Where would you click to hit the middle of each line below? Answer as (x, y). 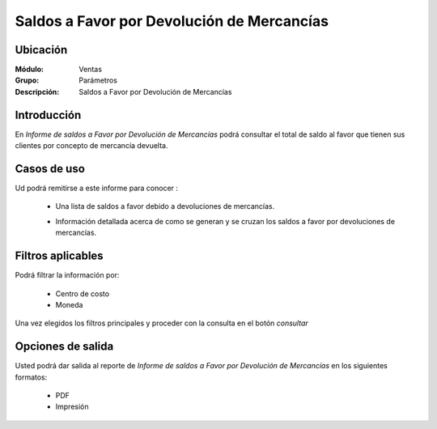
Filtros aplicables (59, 256)
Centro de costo (82, 293)
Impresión (72, 407)
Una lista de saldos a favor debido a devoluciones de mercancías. (165, 206)
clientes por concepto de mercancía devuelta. (91, 146)
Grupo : (27, 80)
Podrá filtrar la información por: (67, 275)
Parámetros (98, 80)
